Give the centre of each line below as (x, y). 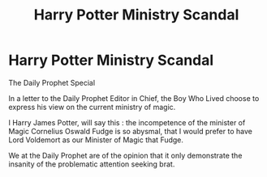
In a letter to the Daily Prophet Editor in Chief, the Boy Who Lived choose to (134, 98)
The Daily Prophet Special (52, 82)
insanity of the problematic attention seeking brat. (92, 164)
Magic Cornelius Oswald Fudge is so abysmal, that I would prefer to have (131, 131)
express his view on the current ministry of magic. (92, 107)
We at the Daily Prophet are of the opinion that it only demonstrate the (125, 155)
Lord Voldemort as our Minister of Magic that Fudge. (96, 140)
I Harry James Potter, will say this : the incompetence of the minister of (127, 122)
